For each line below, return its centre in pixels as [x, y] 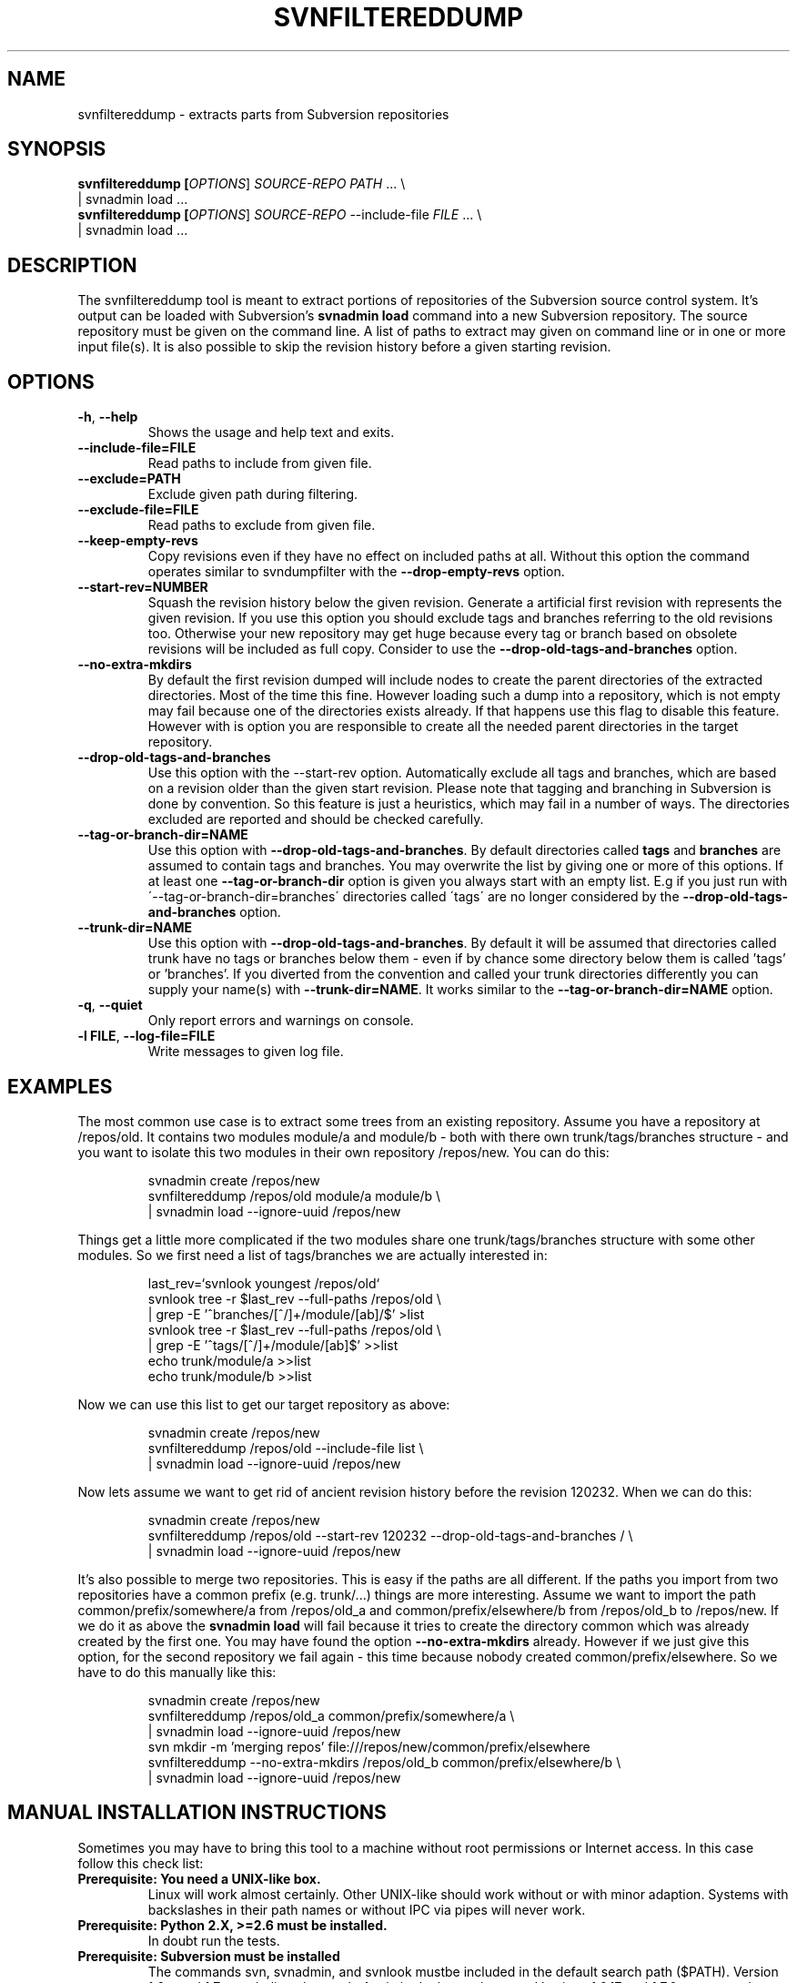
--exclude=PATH [129, 479]
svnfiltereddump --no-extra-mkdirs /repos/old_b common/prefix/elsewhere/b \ [384, 1762]
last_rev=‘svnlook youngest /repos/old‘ [264, 1283]
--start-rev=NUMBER [143, 587]
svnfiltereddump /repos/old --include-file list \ [286, 1448]
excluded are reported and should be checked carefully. [316, 819]
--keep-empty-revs [138, 541]
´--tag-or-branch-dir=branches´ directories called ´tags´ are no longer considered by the [414, 897]
